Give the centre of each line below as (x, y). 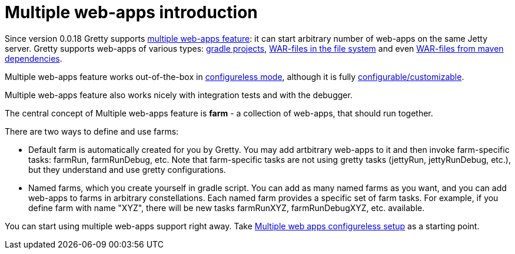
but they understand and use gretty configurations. (127, 169)
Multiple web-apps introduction (131, 12)
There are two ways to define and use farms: (92, 131)
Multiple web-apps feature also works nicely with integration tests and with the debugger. (179, 95)
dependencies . (34, 58)
